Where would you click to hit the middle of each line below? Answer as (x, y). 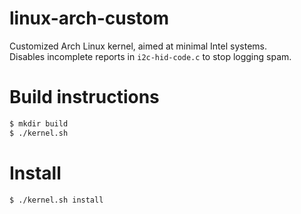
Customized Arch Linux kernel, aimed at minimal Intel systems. (138, 46)
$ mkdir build (39, 123)
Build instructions (84, 97)
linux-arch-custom (89, 18)
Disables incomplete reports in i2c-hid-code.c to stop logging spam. (150, 56)
